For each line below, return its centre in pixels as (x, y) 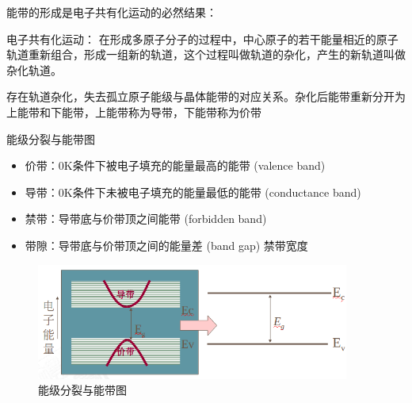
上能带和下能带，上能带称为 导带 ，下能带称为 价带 (134, 111)
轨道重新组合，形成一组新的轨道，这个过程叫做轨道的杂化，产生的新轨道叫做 (206, 54)
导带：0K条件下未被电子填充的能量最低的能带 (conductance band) (193, 192)
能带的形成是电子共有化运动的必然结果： (112, 12)
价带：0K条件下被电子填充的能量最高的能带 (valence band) (175, 165)
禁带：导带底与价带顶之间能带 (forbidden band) (146, 219)
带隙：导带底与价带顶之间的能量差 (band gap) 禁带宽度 (166, 245)
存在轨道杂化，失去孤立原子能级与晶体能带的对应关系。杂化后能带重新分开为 (206, 96)
